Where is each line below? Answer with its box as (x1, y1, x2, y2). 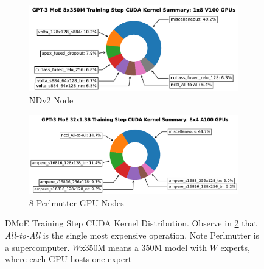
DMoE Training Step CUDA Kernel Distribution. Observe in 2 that (5, 217, 257, 229)
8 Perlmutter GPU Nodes (29, 196, 124, 209)
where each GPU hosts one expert (5, 253, 132, 265)
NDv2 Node (29, 94, 74, 107)
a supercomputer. (5, 240, 70, 253)
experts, (220, 240, 250, 253)
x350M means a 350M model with (80, 240, 207, 253)
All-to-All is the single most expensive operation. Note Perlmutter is (5, 229, 260, 242)
